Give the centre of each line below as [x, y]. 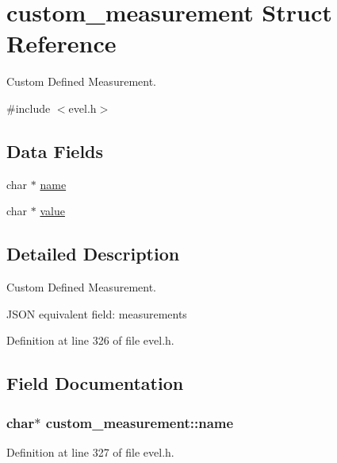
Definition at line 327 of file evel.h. [90, 451]
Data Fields [55, 150]
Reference [61, 43]
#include [29, 108]
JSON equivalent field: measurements [97, 313]
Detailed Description [93, 254]
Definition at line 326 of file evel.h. [90, 340]
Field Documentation [95, 383]
